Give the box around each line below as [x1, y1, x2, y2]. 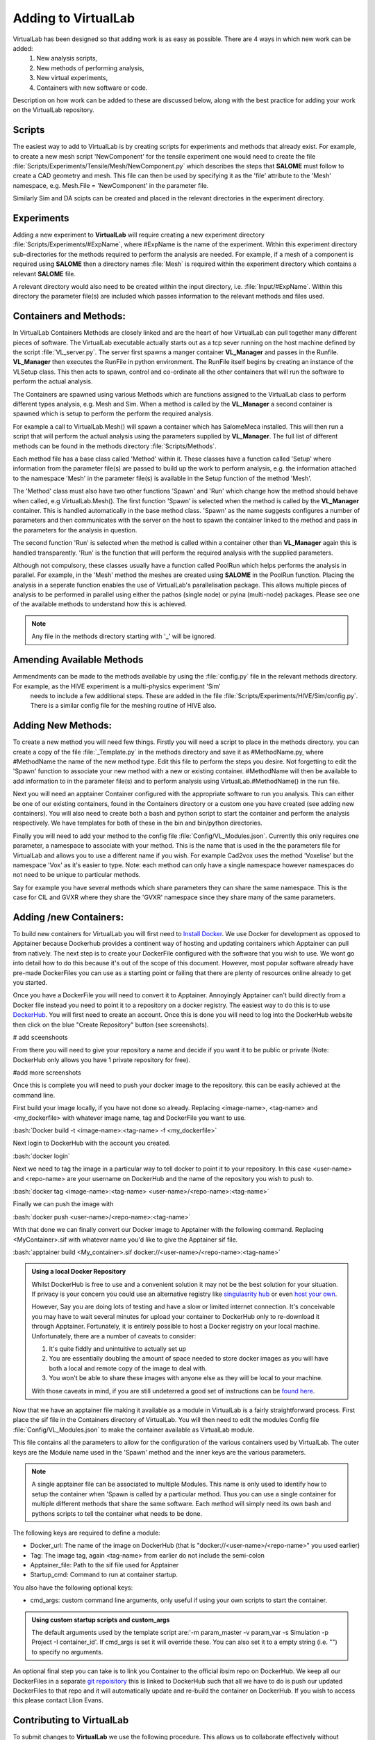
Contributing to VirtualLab [12, 1714, 129, 1726]
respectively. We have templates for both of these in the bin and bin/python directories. [12, 818, 263, 828]
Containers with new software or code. [36, 84, 148, 92]
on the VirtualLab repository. [12, 106, 95, 114]
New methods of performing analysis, [36, 63, 144, 72]
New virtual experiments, [36, 74, 108, 82]
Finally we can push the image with [12, 1200, 114, 1208]
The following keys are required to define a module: [12, 1528, 161, 1537]
